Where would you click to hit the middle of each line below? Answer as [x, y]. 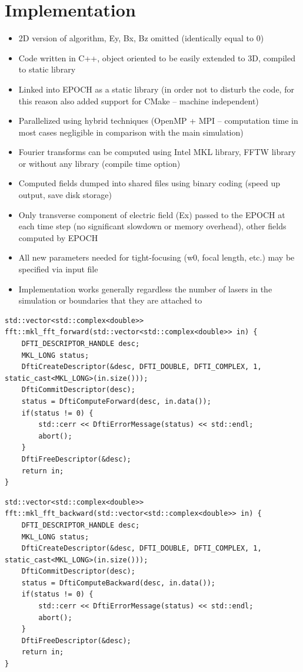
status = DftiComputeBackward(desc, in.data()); [118, 583]
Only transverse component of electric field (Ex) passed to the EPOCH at [152, 214]
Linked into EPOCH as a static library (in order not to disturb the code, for [156, 89]
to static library [47, 69]
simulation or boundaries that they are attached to [110, 300]
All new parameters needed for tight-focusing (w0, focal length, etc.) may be [157, 257]
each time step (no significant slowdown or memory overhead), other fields [152, 226]
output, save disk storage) [65, 195]
